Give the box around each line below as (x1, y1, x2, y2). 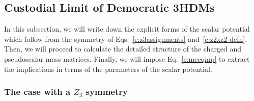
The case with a (4, 85, 71, 98)
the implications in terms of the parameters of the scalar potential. (4, 63, 212, 74)
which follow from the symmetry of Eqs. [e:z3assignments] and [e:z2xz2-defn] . (4, 33, 247, 44)
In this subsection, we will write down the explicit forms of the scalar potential (4, 23, 250, 34)
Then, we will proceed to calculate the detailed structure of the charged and (4, 43, 242, 54)
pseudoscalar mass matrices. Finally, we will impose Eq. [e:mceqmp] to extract (4, 53, 250, 64)
